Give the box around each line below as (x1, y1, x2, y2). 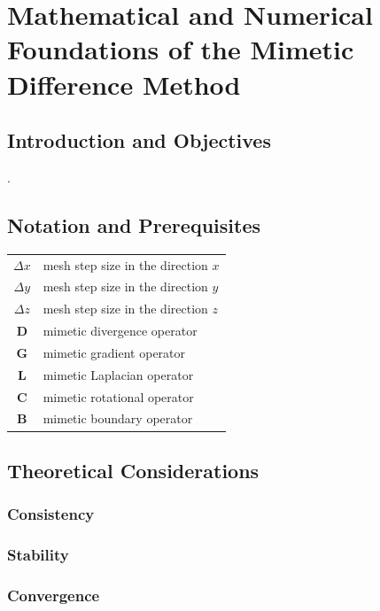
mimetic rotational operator (43, 387, 194, 406)
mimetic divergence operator (43, 321, 198, 340)
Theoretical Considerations (7, 456, 260, 483)
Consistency (7, 503, 95, 525)
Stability (7, 544, 69, 566)
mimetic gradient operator (43, 343, 186, 361)
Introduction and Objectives (7, 127, 271, 154)
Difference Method (7, 66, 241, 102)
